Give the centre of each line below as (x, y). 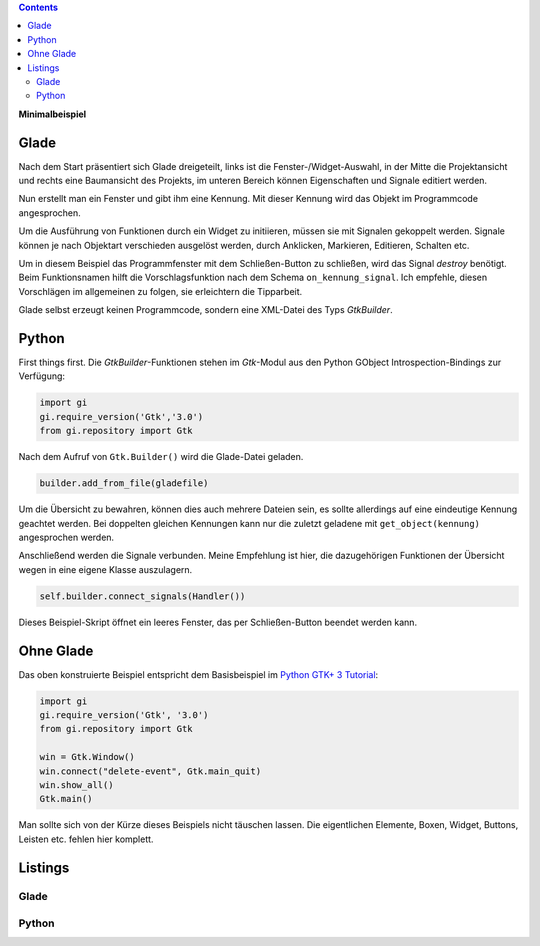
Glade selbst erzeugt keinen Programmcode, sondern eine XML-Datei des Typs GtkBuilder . (206, 310)
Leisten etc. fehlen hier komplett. (86, 839)
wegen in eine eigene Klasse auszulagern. (105, 569)
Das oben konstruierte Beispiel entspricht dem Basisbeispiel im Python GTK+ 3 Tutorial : (198, 674)
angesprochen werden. (66, 537)
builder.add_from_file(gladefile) (124, 483)
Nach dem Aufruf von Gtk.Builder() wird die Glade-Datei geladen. (161, 457)
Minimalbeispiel (52, 114)
